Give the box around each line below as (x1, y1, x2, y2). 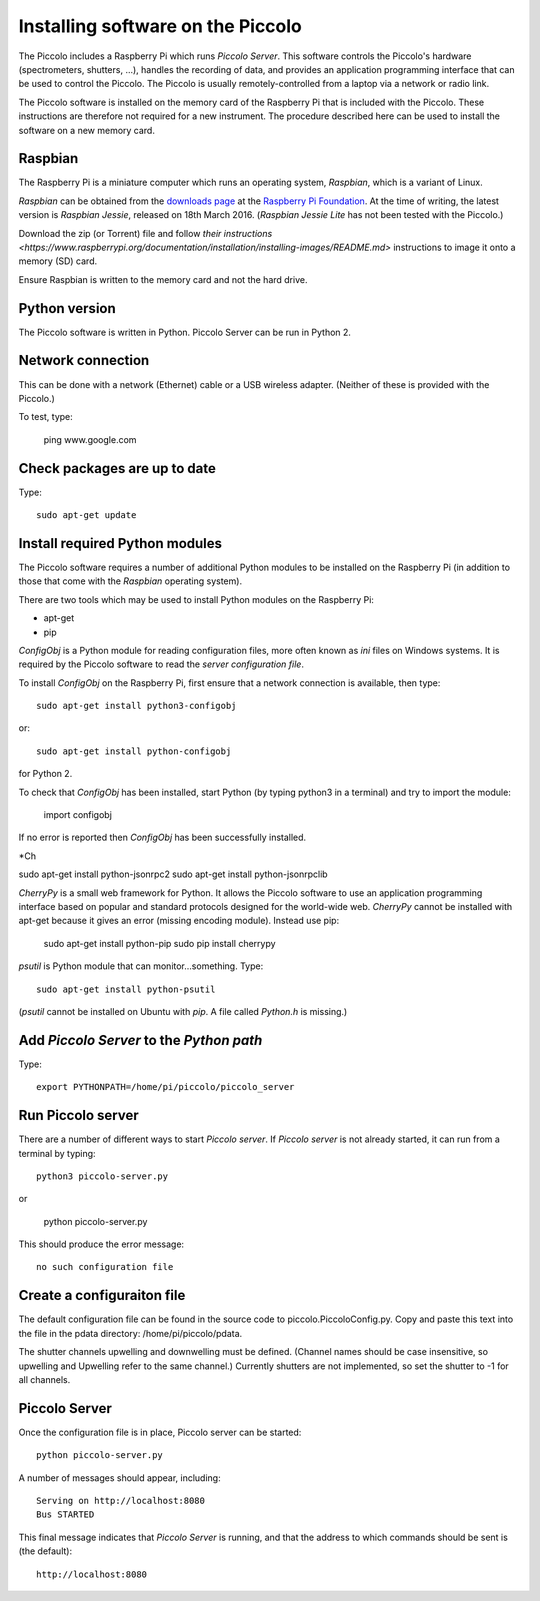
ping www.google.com (43, 433, 137, 445)
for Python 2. (18, 768, 73, 780)
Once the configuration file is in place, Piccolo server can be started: (18, 1426, 302, 1438)
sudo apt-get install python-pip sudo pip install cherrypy (43, 937, 276, 949)
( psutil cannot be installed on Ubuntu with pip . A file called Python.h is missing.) (18, 1005, 348, 1017)
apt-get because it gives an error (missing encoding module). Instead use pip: (18, 915, 340, 927)
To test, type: (18, 411, 74, 423)
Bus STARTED (36, 1509, 95, 1520)
